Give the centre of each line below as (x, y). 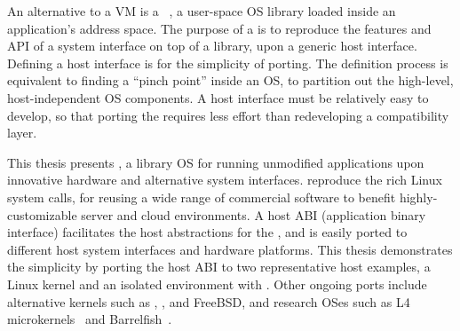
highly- (418, 197)
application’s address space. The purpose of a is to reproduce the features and (219, 28)
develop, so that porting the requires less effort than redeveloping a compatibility (228, 115)
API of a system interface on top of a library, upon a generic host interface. (212, 46)
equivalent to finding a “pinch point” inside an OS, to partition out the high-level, (230, 80)
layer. (22, 133)
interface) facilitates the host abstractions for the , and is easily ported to (207, 232)
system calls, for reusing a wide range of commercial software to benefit (202, 197)
